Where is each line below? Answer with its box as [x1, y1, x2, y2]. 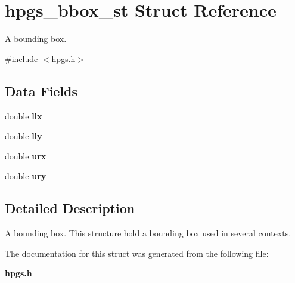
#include [5, 52, 38, 64]
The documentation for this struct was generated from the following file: [5, 247, 269, 259]
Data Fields [5, 81, 78, 100]
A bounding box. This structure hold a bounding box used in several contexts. [5, 227, 291, 239]
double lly [5, 130, 42, 142]
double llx [5, 109, 42, 122]
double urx [5, 149, 46, 162]
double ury [5, 170, 46, 182]
